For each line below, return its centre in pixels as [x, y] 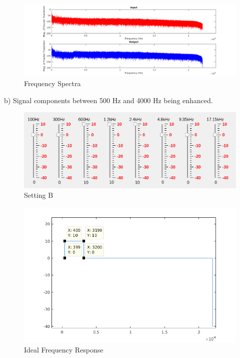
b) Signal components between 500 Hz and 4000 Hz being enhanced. [108, 100]
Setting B [39, 195]
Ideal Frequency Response [64, 350]
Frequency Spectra [52, 83]
